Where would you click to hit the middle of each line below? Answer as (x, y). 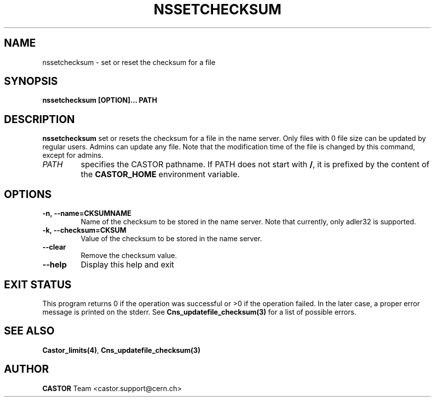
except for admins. (73, 155)
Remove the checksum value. (129, 256)
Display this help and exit (127, 265)
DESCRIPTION (39, 119)
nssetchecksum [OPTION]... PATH (100, 100)
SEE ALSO (29, 331)
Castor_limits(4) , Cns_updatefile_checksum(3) (121, 350)
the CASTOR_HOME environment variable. (160, 174)
